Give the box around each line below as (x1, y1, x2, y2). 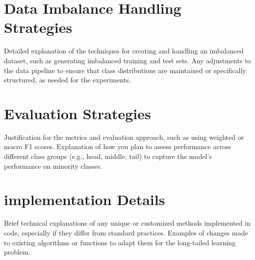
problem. (4, 247, 30, 257)
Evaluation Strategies (4, 103, 151, 123)
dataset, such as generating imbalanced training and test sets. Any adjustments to (4, 55, 251, 65)
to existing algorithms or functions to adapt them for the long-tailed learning (4, 237, 236, 247)
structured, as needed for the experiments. (4, 75, 131, 85)
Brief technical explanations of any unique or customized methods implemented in (4, 218, 251, 228)
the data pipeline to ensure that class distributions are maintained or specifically (4, 65, 246, 75)
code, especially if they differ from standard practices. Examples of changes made (4, 227, 248, 237)
